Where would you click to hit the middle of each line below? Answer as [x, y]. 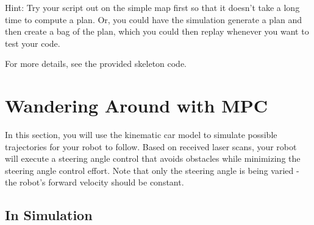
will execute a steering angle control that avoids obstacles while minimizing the [153, 158]
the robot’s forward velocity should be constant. [95, 182]
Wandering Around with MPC [137, 106]
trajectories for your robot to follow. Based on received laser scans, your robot [151, 146]
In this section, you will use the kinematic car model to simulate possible [141, 135]
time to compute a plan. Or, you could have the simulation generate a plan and [154, 19]
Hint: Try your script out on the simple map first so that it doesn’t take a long [152, 7]
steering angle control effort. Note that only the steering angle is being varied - [152, 170]
